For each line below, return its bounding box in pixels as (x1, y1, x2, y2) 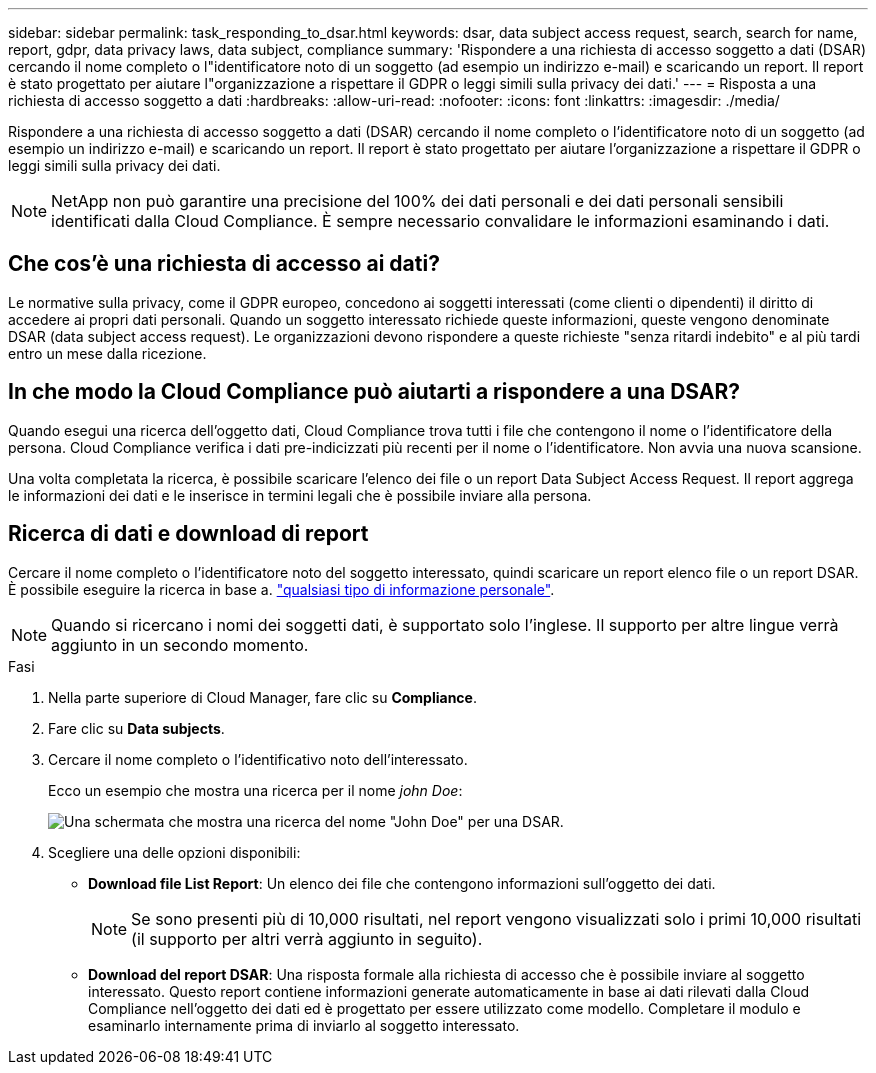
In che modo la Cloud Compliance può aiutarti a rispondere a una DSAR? (8, 379, 740, 405)
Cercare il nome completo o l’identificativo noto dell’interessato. (48, 750, 468, 768)
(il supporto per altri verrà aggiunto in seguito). (131, 928, 483, 949)
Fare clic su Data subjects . (48, 719, 225, 737)
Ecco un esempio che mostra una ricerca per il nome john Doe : (48, 781, 463, 799)
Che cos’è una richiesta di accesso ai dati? (8, 251, 440, 277)
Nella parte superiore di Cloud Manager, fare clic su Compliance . (48, 688, 477, 706)
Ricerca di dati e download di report (8, 521, 369, 547)
